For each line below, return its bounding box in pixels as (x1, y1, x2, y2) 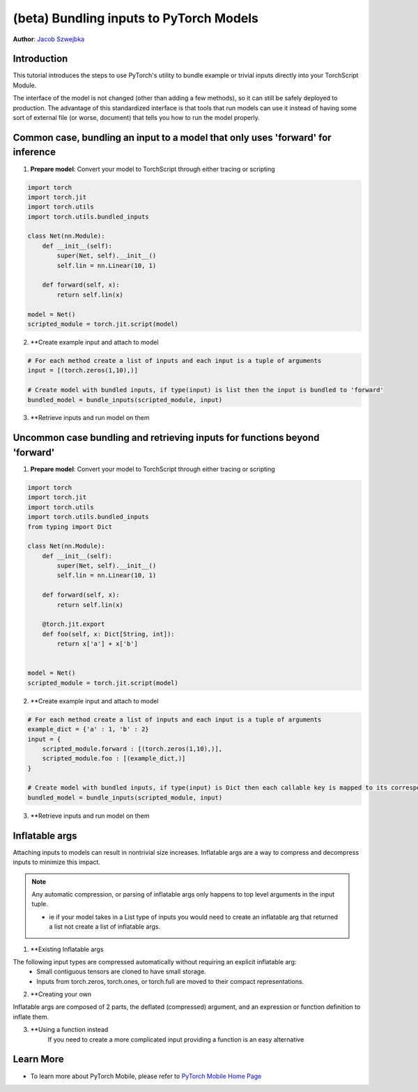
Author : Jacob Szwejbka (13, 35, 85, 43)
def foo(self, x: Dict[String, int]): (42, 630, 175, 638)
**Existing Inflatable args (30, 945, 104, 953)
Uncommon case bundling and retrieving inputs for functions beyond (13, 432, 320, 444)
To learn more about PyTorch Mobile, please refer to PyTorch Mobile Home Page (30, 1072, 262, 1080)
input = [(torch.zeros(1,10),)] (27, 366, 139, 375)
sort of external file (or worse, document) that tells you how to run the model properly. (13, 114, 261, 122)
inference (13, 147, 56, 158)
